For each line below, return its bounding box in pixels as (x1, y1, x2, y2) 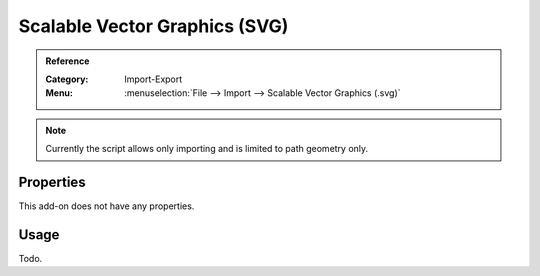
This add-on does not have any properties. (18, 200, 195, 212)
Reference (45, 55, 90, 67)
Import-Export (124, 73, 183, 85)
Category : (45, 73, 89, 85)
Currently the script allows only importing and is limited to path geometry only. (45, 143, 369, 155)
